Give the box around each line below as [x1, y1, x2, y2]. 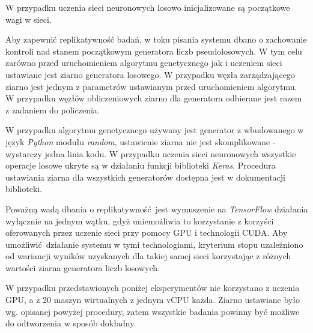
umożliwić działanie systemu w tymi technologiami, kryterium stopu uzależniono [5, 238, 303, 250]
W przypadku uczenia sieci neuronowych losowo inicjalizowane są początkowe [5, 1, 290, 13]
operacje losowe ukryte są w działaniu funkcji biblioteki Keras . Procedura [5, 159, 276, 172]
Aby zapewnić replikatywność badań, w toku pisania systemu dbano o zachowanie [5, 33, 307, 46]
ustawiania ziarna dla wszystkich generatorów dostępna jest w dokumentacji [5, 170, 285, 183]
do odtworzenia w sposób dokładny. [5, 317, 136, 329]
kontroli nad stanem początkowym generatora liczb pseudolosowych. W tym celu [5, 44, 302, 57]
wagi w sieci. [5, 13, 52, 25]
